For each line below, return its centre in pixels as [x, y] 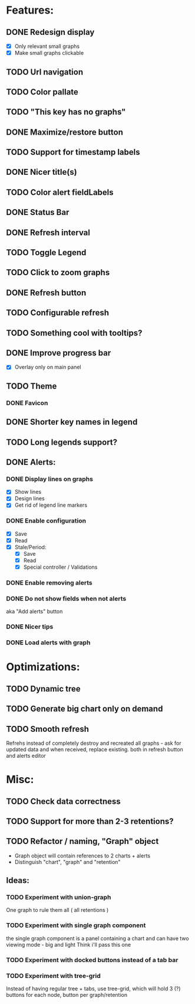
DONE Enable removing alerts [49, 583]
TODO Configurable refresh [58, 313]
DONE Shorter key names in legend [72, 422]
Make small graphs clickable [49, 53]
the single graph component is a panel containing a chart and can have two [98, 938]
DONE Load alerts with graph [48, 643]
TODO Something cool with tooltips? [74, 333]
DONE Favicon [27, 403]
